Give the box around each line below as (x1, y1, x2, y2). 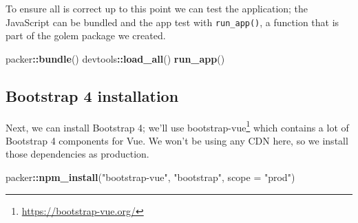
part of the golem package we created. (6, 28, 166, 43)
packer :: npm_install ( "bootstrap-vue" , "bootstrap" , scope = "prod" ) (6, 170, 295, 184)
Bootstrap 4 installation (6, 85, 179, 106)
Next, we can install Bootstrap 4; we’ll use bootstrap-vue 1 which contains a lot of (6, 118, 349, 134)
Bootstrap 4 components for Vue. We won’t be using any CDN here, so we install (6, 133, 348, 147)
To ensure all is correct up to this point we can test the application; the (6, 1, 308, 15)
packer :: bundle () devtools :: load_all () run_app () (6, 51, 225, 65)
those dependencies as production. (6, 147, 149, 161)
